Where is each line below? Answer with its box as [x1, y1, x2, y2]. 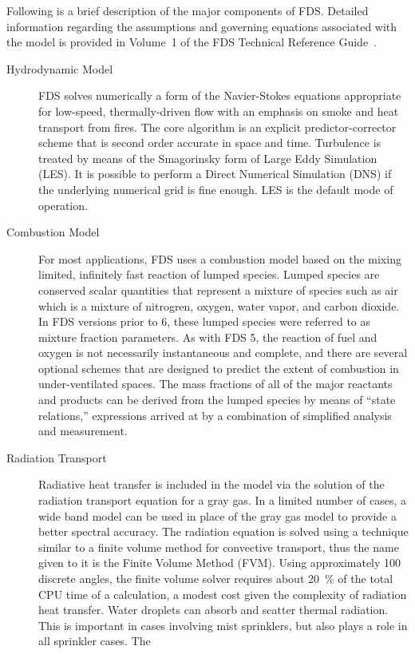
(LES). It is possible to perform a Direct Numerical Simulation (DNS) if [38, 165, 392, 182]
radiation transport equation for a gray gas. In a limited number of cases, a [38, 492, 407, 509]
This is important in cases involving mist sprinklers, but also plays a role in [38, 616, 408, 633]
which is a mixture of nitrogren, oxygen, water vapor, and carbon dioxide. [38, 297, 400, 314]
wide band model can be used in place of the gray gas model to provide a [38, 507, 397, 524]
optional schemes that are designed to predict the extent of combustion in [38, 359, 399, 376]
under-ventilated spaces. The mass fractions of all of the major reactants [38, 375, 393, 392]
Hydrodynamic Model [6, 60, 113, 77]
